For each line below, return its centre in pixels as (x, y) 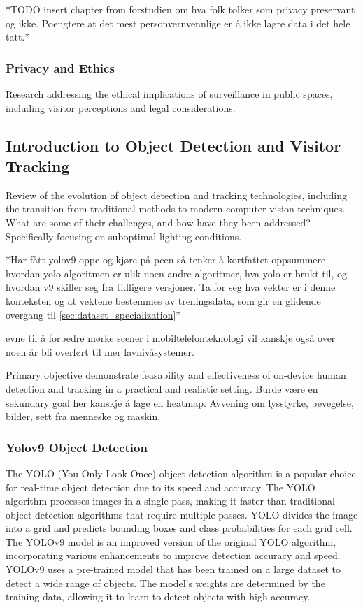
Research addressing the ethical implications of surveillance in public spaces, (169, 94)
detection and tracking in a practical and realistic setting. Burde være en (162, 388)
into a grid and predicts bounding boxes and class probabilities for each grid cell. (179, 528)
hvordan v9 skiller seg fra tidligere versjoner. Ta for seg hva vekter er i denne (171, 287)
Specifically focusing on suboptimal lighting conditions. (124, 236)
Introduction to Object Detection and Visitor (173, 145)
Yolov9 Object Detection (77, 447)
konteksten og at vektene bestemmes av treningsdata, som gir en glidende (163, 300)
